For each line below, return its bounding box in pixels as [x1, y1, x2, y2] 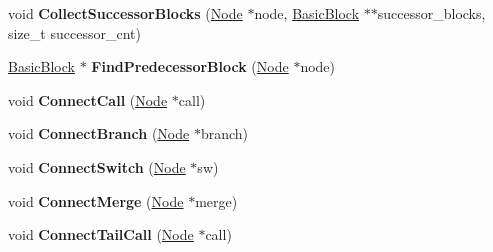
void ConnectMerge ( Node [8, 190, 184, 211]
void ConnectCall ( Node [8, 89, 168, 110]
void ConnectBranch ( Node [8, 123, 190, 144]
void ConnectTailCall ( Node [8, 224, 194, 245]
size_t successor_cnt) [8, 22, 141, 43]
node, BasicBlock [254, 3, 360, 23]
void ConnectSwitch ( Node [8, 156, 186, 177]
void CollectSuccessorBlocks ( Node [8, 3, 243, 23]
